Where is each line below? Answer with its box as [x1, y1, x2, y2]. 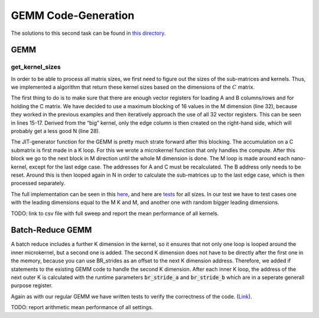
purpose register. [11, 282, 53, 289]
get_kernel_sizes [11, 63, 61, 71]
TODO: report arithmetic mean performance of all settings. [11, 304, 154, 311]
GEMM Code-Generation [11, 9, 135, 22]
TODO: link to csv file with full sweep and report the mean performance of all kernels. [11, 210, 219, 217]
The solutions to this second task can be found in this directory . [11, 30, 166, 37]
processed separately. [11, 180, 66, 187]
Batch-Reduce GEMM [11, 225, 92, 235]
